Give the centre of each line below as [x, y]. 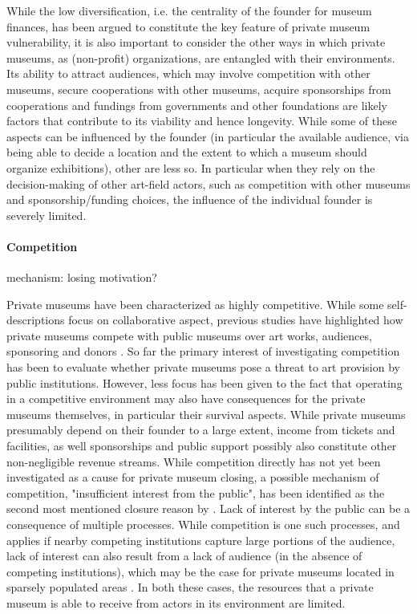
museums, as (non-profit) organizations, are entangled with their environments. [201, 57]
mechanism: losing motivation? [82, 277]
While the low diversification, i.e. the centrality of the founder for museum [189, 10]
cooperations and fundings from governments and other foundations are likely [197, 105]
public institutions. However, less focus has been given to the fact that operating [204, 382]
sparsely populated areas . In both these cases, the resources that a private [190, 587]
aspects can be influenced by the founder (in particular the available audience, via [208, 136]
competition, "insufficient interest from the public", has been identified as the [196, 492]
